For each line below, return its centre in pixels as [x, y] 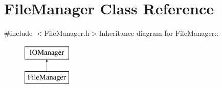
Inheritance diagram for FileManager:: [159, 33]
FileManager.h [67, 33]
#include [18, 33]
